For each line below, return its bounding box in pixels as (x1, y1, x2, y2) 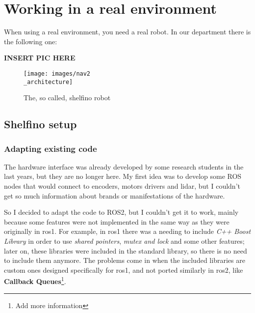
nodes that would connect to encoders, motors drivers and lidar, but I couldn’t (4, 181, 240, 191)
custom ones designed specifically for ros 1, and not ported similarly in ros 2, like (4, 264, 243, 275)
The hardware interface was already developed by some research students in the (4, 161, 244, 171)
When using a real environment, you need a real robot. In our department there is (4, 27, 251, 37)
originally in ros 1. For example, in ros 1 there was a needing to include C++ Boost (4, 226, 251, 236)
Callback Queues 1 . (4, 275, 66, 286)
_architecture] (24, 78, 73, 85)
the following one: (4, 36, 57, 46)
